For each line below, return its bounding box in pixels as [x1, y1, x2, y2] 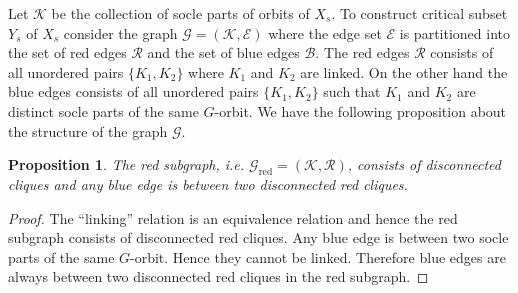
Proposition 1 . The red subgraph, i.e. [8, 154, 245, 175]
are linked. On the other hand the [300, 61, 508, 82]
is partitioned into [399, 22, 510, 43]
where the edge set [268, 22, 382, 43]
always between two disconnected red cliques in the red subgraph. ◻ [8, 266, 429, 287]
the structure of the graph [8, 120, 168, 141]
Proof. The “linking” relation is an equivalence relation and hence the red [8, 207, 458, 228]
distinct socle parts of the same [8, 100, 199, 121]
